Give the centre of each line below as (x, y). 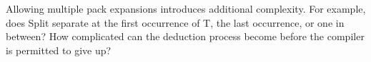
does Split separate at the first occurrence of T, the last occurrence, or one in (175, 22)
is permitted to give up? (59, 50)
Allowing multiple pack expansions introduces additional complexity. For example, (186, 8)
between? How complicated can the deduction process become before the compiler (185, 36)
